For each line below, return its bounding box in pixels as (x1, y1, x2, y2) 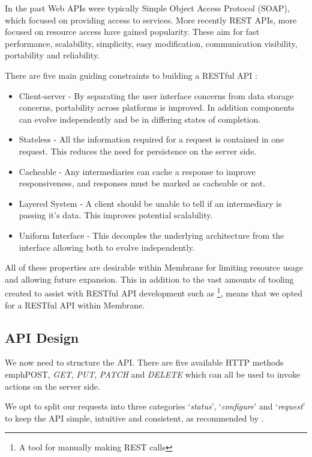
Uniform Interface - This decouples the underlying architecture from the (19, 228, 284, 241)
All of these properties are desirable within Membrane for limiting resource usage (5, 261, 303, 274)
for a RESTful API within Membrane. (5, 298, 145, 311)
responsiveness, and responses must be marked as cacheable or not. (19, 177, 266, 189)
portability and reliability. (5, 49, 100, 61)
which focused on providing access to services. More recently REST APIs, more (5, 13, 297, 26)
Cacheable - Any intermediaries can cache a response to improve (19, 165, 256, 177)
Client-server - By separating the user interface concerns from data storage (19, 89, 294, 102)
